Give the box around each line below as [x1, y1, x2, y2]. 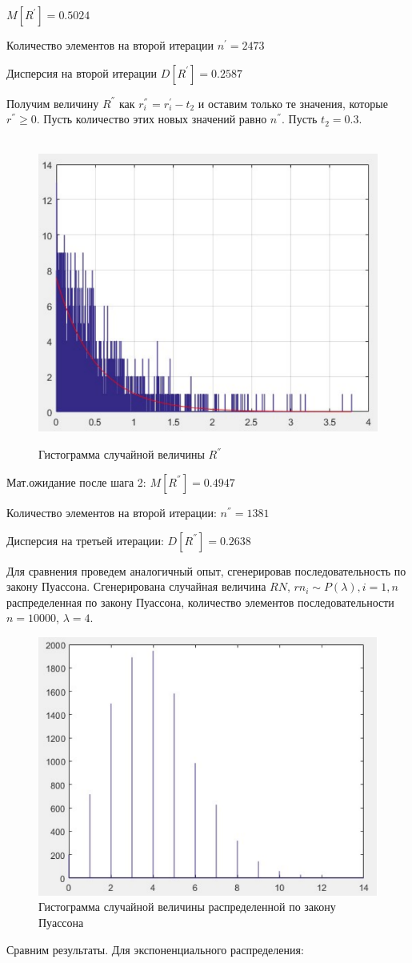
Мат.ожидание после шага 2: [6, 473, 146, 490]
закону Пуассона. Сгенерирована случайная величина [6, 578, 266, 595]
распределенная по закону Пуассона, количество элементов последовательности [6, 593, 394, 610]
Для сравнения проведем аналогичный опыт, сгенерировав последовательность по [6, 562, 406, 579]
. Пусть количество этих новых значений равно [36, 110, 267, 127]
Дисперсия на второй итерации [6, 64, 158, 81]
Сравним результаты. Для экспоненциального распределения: [6, 941, 304, 957]
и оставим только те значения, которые [198, 94, 388, 111]
